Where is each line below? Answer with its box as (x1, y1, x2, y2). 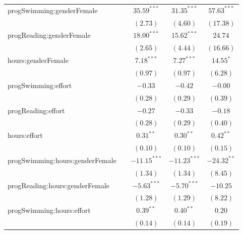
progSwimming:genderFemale (8, 5, 98, 15)
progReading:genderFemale (8, 30, 91, 40)
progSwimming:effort (8, 80, 72, 90)
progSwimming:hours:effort (8, 205, 91, 215)
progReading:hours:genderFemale (8, 180, 110, 190)
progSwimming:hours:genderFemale (8, 154, 116, 165)
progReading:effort (8, 105, 65, 115)
